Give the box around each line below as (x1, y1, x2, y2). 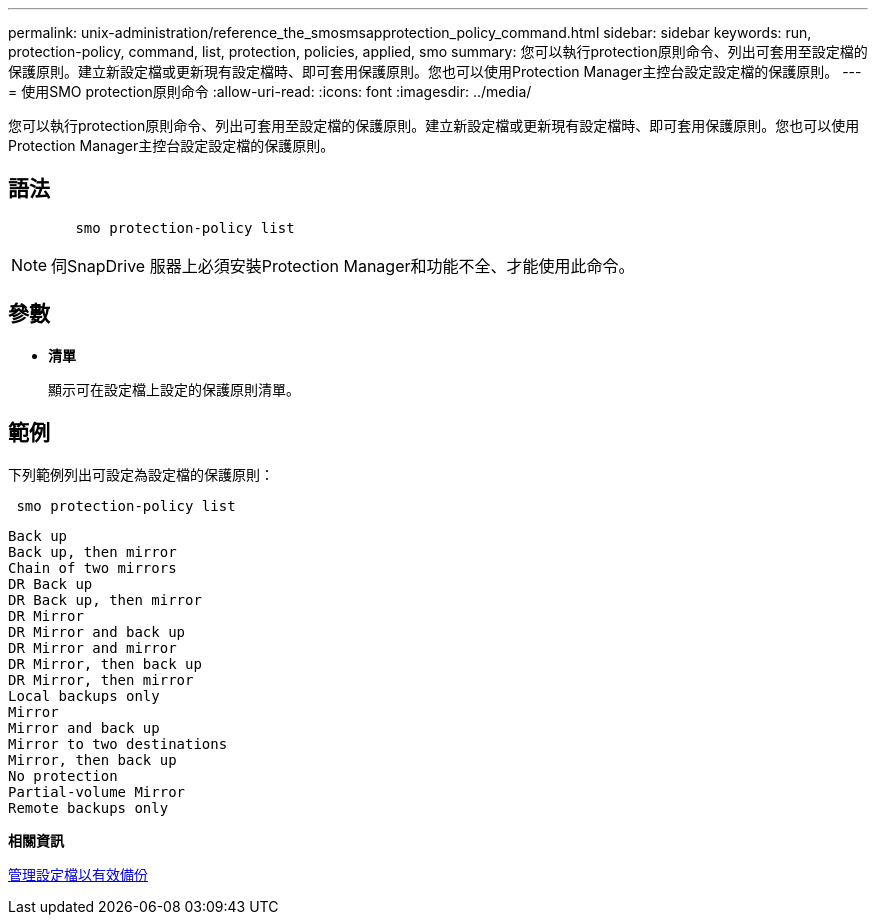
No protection (8, 767, 118, 784)
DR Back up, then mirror (8, 591, 202, 608)
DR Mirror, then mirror (8, 671, 194, 688)
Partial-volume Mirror (8, 783, 186, 800)
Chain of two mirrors (8, 559, 177, 576)
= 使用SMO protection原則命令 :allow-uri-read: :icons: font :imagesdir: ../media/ (8, 83, 532, 100)
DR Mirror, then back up (8, 655, 202, 672)
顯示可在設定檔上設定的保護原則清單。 (48, 380, 300, 398)
